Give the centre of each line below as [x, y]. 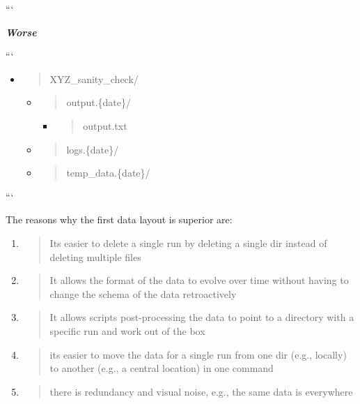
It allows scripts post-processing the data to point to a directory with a [202, 317]
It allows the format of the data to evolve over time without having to [199, 280]
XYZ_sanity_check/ [94, 78]
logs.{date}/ [93, 149]
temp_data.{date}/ [108, 173]
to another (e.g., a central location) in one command [162, 368]
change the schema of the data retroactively [143, 293]
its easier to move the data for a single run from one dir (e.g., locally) [198, 354]
